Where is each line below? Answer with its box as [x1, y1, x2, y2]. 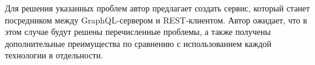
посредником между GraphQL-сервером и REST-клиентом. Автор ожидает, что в [5, 13, 307, 26]
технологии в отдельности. [5, 49, 104, 61]
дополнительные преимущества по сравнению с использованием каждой [5, 37, 272, 49]
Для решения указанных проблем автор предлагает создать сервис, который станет [5, 2, 310, 14]
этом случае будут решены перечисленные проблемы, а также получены [5, 25, 271, 38]
